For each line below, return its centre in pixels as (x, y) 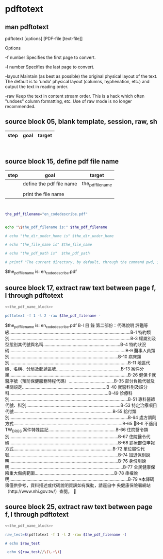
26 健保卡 (142, 375)
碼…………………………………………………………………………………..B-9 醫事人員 (78, 351)
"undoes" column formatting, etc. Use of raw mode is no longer (68, 101)
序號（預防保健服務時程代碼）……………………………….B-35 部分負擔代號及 (82, 381)
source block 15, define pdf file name (62, 162)
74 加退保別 (135, 455)
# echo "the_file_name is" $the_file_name (49, 245)
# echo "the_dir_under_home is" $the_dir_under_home (59, 236)
